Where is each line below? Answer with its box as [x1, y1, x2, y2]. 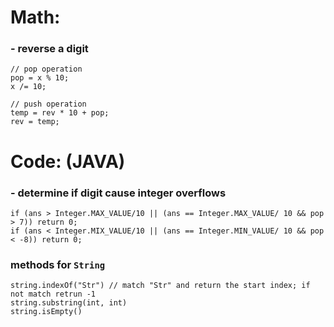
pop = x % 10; [10, 73, 70, 83]
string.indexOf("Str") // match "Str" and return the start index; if [10, 281, 311, 291]
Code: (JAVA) [10, 150, 126, 173]
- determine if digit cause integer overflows [10, 186, 227, 200]
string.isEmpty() [10, 307, 83, 317]
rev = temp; [10, 117, 60, 127]
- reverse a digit [10, 42, 89, 56]
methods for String [10, 257, 106, 271]
